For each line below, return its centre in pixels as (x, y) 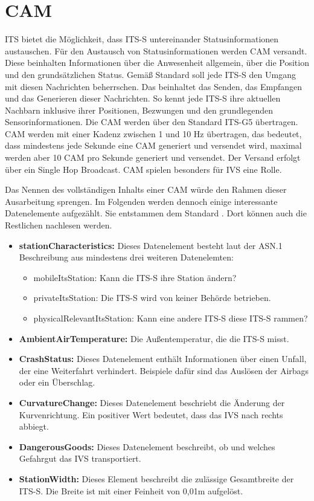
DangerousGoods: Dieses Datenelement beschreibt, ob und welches (147, 446)
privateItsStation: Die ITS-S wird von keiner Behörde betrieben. (152, 298)
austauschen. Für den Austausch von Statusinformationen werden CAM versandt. (156, 50)
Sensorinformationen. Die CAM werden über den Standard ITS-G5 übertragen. (152, 122)
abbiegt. (34, 426)
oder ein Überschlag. (57, 382)
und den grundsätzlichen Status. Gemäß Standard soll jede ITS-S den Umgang (150, 74)
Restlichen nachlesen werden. (59, 225)
